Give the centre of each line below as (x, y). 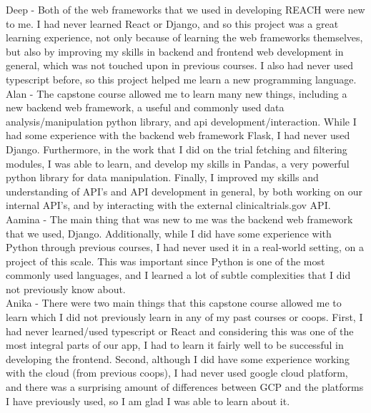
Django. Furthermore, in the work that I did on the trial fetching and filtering (177, 149)
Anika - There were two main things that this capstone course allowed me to (174, 303)
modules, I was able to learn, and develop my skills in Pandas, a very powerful (178, 163)
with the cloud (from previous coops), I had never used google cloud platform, (177, 373)
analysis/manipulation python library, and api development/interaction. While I (181, 121)
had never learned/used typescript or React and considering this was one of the (180, 331)
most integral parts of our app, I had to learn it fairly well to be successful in (175, 345)
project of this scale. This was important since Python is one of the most (165, 261)
